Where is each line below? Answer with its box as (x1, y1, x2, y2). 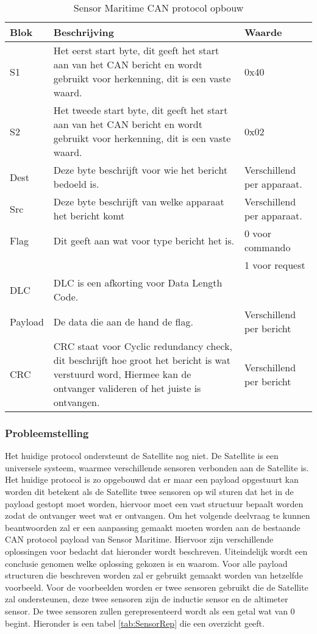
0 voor (244, 226, 271, 240)
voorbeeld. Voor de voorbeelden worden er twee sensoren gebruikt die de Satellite (5, 580, 308, 593)
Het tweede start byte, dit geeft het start (53, 103, 228, 117)
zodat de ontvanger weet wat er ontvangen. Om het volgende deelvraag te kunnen (5, 509, 310, 522)
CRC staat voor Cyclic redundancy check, (53, 339, 233, 353)
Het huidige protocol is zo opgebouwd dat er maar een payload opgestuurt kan (5, 473, 299, 486)
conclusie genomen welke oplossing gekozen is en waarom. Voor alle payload (5, 557, 288, 569)
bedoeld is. (53, 177, 99, 191)
